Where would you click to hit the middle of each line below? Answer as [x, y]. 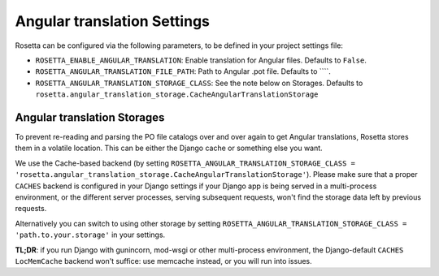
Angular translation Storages [90, 117]
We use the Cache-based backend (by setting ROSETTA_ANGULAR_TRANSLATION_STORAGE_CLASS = [185, 163]
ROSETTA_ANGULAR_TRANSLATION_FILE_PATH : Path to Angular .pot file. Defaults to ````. [183, 71]
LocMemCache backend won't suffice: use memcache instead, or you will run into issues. [163, 261]
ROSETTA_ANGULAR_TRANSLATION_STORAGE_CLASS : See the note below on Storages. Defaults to [199, 83]
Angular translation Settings [113, 21]
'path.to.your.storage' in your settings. [90, 235]
